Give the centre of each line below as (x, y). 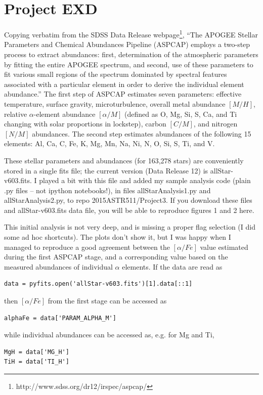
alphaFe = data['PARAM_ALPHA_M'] (60, 318)
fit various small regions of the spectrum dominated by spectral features (116, 74)
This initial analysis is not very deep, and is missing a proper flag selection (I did (130, 227)
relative (16, 114)
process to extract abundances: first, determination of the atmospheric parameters (131, 54)
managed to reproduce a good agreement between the (87, 247)
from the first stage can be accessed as (107, 301)
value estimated (224, 247)
